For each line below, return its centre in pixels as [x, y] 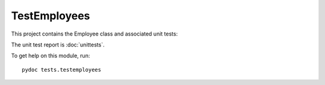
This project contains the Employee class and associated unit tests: [94, 34]
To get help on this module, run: [51, 56]
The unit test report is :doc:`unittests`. [58, 45]
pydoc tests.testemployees [62, 70]
